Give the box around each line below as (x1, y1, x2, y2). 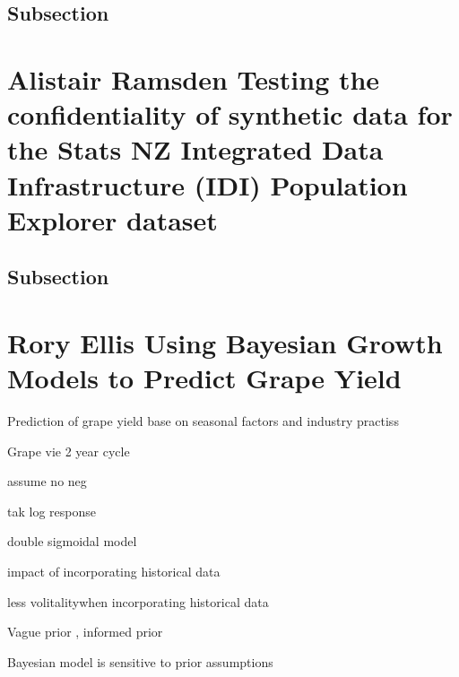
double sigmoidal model (7, 532, 137, 551)
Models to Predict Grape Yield (7, 360, 402, 396)
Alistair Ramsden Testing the (7, 60, 380, 97)
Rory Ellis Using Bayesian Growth (7, 324, 443, 360)
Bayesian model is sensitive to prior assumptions (7, 652, 273, 671)
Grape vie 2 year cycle (7, 441, 130, 460)
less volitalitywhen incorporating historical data (7, 592, 269, 611)
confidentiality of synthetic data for (7, 96, 453, 133)
